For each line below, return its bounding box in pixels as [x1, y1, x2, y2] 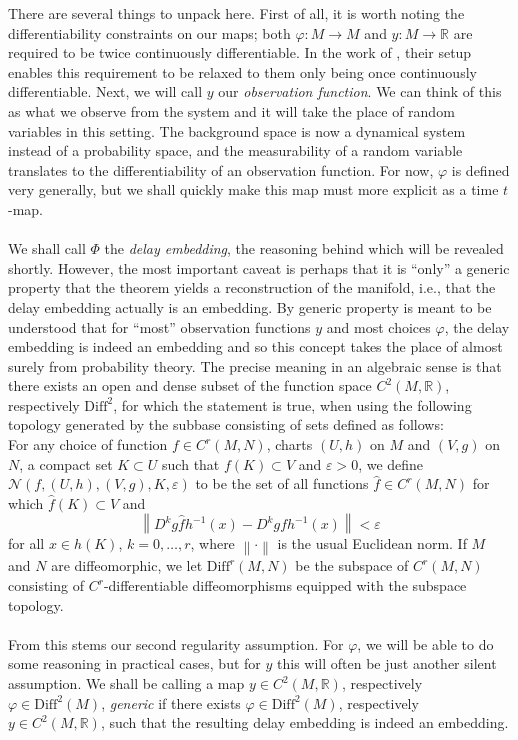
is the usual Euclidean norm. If [277, 533, 467, 554]
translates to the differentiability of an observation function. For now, [8, 159, 434, 180]
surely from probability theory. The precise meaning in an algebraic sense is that [8, 355, 502, 376]
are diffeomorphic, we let [51, 555, 203, 576]
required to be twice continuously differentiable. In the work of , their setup [8, 42, 472, 63]
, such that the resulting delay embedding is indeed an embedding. [100, 712, 509, 733]
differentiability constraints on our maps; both [8, 22, 291, 43]
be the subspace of [295, 555, 409, 576]
